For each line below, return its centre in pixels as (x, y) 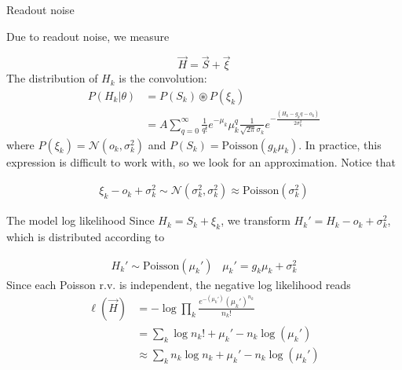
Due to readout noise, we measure (88, 36)
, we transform (256, 220)
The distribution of (52, 78)
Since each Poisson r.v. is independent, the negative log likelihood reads (179, 284)
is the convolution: (163, 78)
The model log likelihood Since (80, 220)
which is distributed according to (86, 237)
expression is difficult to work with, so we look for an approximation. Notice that (201, 161)
